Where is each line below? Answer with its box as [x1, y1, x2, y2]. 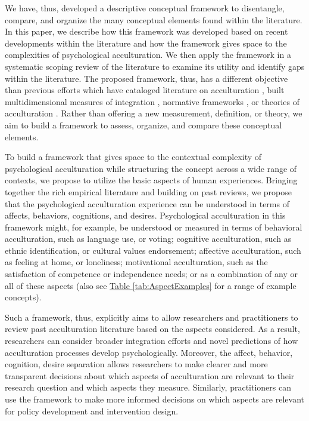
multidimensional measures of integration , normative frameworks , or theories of [5, 95, 299, 107]
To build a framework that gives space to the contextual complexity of [5, 150, 262, 163]
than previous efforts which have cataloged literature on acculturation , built [5, 84, 285, 96]
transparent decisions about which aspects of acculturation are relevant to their [5, 369, 295, 382]
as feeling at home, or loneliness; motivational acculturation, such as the [5, 256, 268, 268]
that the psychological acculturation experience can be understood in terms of [5, 197, 289, 210]
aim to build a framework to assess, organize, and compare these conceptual [5, 118, 282, 131]
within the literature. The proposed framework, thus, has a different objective [5, 72, 288, 84]
